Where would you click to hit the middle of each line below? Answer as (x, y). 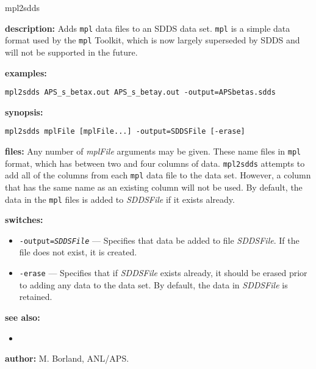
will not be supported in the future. (71, 52)
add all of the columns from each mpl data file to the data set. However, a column (158, 175)
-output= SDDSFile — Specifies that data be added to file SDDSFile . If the (159, 240)
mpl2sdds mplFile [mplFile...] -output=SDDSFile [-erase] (125, 132)
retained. (36, 297)
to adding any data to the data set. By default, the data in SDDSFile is (153, 284)
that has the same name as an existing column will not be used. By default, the (154, 187)
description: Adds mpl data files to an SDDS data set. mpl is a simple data (148, 28)
